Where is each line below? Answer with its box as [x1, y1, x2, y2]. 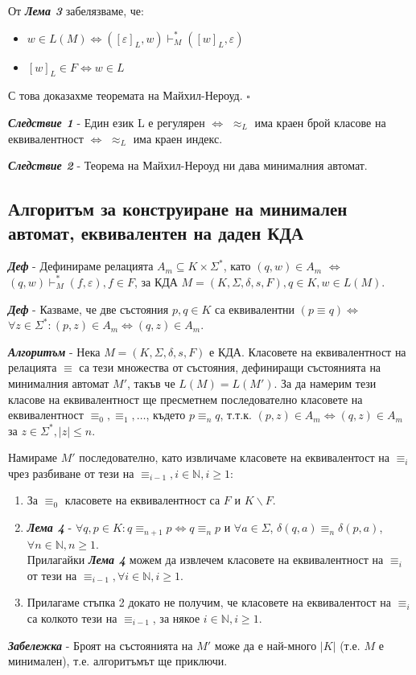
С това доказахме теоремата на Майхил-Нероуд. [8, 87, 243, 104]
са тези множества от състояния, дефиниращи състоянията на [79, 359, 381, 376]
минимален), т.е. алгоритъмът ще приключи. [8, 652, 228, 669]
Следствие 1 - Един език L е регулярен [8, 113, 205, 130]
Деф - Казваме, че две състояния [8, 300, 169, 317]
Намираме [8, 449, 57, 466]
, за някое [152, 609, 200, 626]
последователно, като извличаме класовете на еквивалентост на [79, 449, 389, 466]
